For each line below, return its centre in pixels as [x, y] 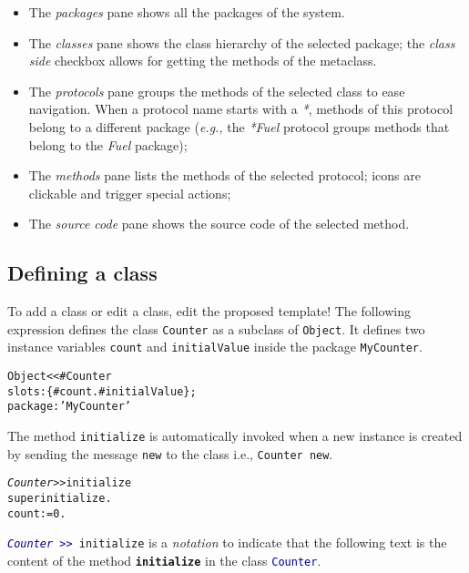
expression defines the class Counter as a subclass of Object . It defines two [216, 328]
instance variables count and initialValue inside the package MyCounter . [215, 347]
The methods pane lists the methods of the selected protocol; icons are [224, 175]
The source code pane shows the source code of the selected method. [219, 224]
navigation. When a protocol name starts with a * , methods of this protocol [241, 109]
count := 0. [37, 513]
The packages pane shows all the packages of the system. [187, 12]
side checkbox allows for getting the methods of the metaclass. [203, 61]
